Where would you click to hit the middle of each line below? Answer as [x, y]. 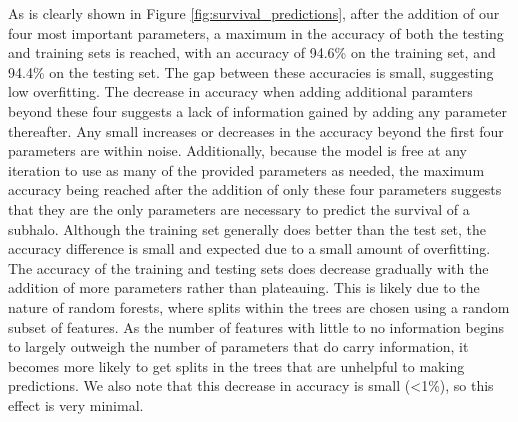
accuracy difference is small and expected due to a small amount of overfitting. [249, 248]
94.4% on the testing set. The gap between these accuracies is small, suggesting [251, 71]
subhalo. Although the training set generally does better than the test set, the [247, 228]
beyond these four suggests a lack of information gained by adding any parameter [258, 110]
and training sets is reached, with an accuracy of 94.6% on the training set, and [252, 52]
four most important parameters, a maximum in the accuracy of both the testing [256, 32]
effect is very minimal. [76, 404]
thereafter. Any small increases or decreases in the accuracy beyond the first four [256, 130]
